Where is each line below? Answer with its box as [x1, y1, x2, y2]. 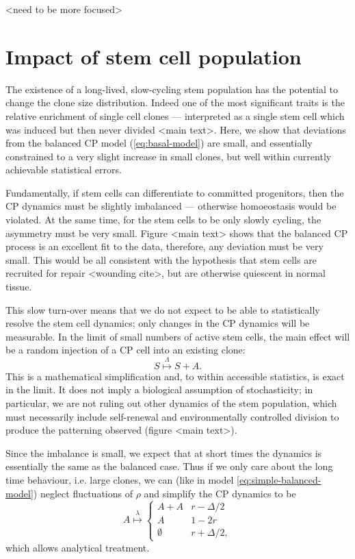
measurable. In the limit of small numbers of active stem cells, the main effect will [5, 329, 350, 343]
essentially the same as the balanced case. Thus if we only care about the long [5, 459, 333, 473]
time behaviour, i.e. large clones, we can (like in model [5, 472, 234, 486]
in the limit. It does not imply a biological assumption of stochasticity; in [5, 382, 313, 397]
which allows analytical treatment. [5, 540, 150, 554]
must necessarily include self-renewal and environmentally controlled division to [5, 409, 339, 423]
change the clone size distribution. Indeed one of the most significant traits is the [5, 95, 345, 110]
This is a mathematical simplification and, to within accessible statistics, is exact [5, 369, 345, 383]
